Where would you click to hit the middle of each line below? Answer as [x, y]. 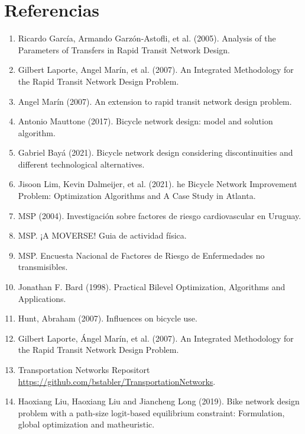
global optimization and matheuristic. [86, 424]
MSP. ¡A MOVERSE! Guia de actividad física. [102, 235]
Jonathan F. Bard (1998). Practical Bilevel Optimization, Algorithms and [152, 287]
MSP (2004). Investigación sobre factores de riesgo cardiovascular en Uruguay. [160, 215]
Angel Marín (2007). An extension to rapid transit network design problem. [155, 101]
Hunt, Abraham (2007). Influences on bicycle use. [108, 318]
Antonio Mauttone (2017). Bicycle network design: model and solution [145, 121]
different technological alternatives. [81, 164]
